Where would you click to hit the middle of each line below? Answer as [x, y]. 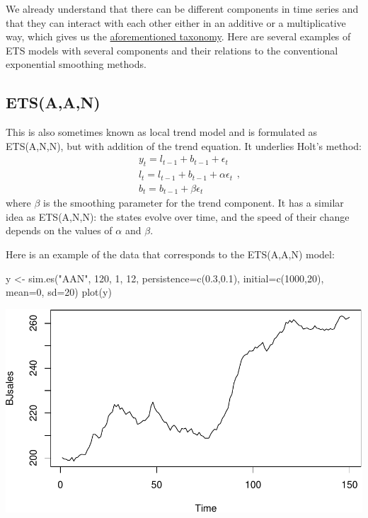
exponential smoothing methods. [76, 64]
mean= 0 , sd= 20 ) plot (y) [59, 292]
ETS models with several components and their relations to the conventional [172, 50]
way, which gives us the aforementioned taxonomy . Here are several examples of [178, 36]
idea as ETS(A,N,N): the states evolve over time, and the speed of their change [178, 216]
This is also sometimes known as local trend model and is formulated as [162, 132]
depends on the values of [59, 230]
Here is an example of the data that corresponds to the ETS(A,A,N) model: [170, 254]
